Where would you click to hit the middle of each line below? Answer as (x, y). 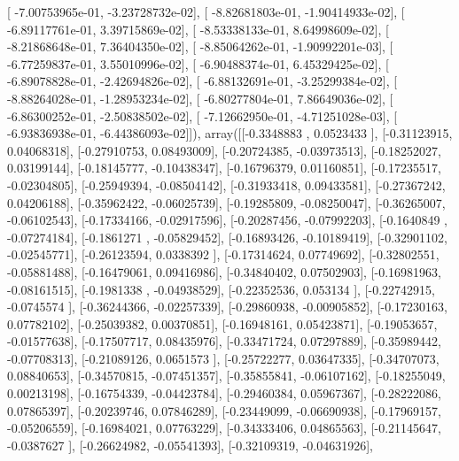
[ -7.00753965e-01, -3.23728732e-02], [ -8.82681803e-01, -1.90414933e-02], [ (206, 12)
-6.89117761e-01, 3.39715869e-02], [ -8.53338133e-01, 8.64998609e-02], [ (198, 29)
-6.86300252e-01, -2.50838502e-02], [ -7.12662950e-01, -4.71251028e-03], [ (202, 115)
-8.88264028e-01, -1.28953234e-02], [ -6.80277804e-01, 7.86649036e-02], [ (200, 98)
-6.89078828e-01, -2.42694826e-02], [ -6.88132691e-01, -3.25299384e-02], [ (202, 81)
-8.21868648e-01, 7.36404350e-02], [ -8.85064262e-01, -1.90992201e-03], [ (200, 46)
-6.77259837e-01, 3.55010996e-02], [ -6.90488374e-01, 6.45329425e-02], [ (198, 63)
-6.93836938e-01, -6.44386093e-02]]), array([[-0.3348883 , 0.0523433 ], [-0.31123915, (230, 133)
